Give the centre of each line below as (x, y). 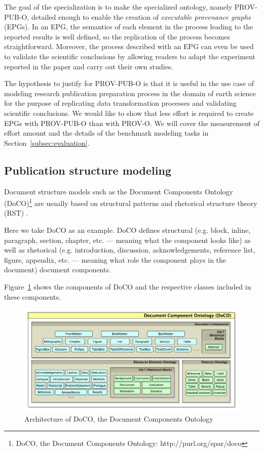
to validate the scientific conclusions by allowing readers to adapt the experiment (130, 56)
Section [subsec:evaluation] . (47, 142)
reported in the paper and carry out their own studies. (89, 66)
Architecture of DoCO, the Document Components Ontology (119, 418)
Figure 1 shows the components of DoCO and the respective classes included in (128, 286)
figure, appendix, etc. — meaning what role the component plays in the (115, 259)
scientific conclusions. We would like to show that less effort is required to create (129, 113)
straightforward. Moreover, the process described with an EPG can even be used (129, 46)
